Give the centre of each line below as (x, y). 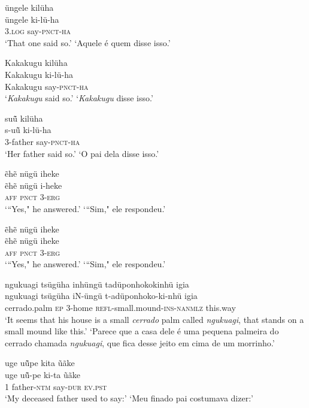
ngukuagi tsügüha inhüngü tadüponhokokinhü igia (97, 284)
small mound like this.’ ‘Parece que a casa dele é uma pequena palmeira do (142, 331)
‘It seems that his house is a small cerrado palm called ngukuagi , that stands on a (154, 319)
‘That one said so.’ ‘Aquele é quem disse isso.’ (88, 42)
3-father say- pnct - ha (43, 141)
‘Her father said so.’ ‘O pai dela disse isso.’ (82, 153)
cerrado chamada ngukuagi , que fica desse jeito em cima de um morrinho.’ (140, 342)
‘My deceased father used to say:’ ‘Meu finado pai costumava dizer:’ (129, 398)
